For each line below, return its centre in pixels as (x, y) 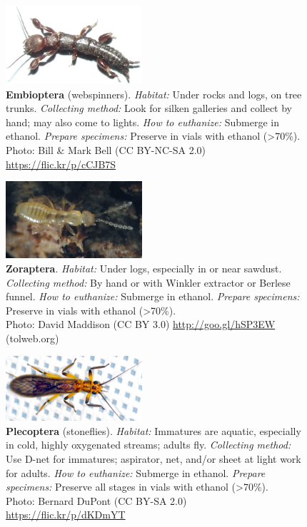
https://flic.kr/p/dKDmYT (66, 515)
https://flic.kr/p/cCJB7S (61, 164)
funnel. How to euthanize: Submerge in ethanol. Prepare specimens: (153, 296)
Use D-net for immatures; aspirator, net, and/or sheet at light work (153, 459)
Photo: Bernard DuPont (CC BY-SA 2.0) (96, 500)
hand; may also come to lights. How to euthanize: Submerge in (143, 122)
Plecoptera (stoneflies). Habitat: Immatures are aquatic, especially (153, 430)
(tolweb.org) (32, 338)
